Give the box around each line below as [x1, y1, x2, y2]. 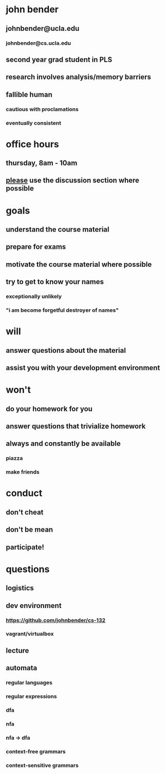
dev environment [6, 601, 62, 610]
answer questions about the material [6, 346, 126, 355]
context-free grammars [6, 748, 66, 755]
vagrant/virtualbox [6, 630, 54, 637]
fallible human [6, 90, 53, 99]
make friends [6, 468, 40, 476]
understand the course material [6, 225, 109, 234]
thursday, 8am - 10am [6, 159, 78, 167]
